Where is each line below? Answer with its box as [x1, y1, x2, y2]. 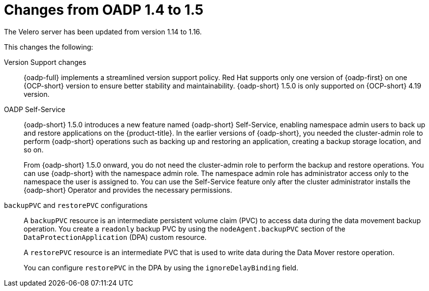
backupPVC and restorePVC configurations [4, 201, 148, 209]
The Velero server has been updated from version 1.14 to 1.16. [4, 27, 202, 36]
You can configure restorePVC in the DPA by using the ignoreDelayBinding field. [24, 263, 299, 272]
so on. [24, 145, 44, 154]
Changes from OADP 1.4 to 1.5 [4, 1, 204, 18]
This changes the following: [4, 42, 93, 51]
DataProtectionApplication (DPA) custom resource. [24, 233, 207, 241]
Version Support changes [4, 58, 87, 66]
